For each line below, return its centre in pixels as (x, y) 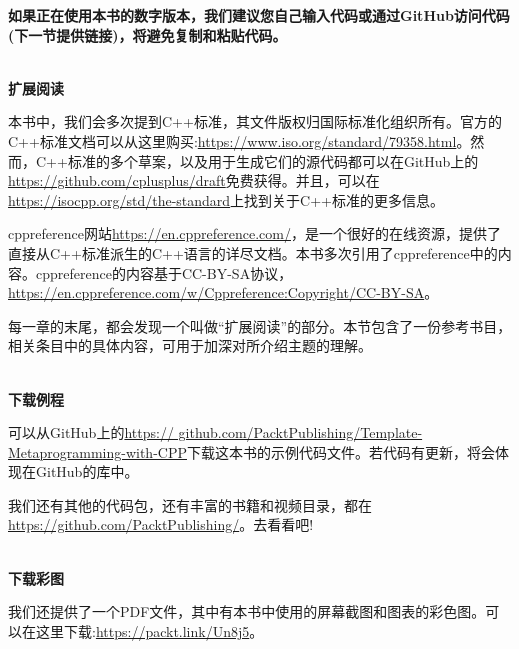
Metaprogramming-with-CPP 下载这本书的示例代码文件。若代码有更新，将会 (251, 451)
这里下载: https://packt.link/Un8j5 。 (149, 630)
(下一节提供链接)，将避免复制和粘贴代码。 (147, 34)
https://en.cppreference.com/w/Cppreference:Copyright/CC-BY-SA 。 (223, 292)
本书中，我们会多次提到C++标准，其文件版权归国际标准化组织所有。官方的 (255, 121)
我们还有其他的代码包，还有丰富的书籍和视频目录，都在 (190, 504)
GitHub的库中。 (87, 471)
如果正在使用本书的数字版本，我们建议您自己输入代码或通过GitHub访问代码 (259, 15)
